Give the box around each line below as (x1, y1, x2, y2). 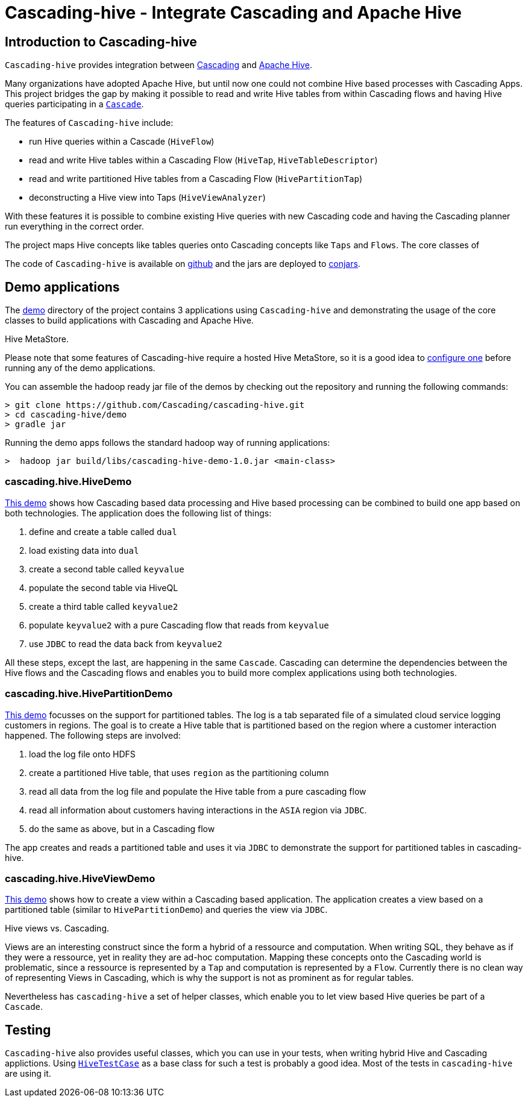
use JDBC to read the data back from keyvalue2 (29, 638, 222, 649)
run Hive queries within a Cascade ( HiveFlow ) (29, 136, 215, 147)
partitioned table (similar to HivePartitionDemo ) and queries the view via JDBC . (5, 904, 328, 915)
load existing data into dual (29, 545, 139, 556)
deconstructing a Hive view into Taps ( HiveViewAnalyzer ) (29, 192, 266, 203)
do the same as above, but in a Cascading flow (29, 823, 215, 834)
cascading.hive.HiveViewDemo (5, 872, 156, 884)
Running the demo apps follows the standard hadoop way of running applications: (5, 437, 330, 448)
